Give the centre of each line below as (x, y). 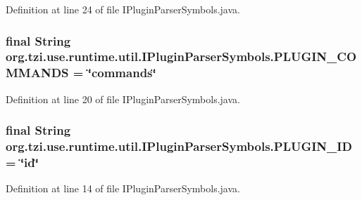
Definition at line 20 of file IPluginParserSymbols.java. (123, 99)
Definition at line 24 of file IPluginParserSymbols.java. (123, 9)
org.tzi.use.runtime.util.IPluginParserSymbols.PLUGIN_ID (179, 146)
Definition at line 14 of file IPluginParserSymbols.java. (123, 188)
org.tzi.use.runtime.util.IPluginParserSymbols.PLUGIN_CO (181, 56)
